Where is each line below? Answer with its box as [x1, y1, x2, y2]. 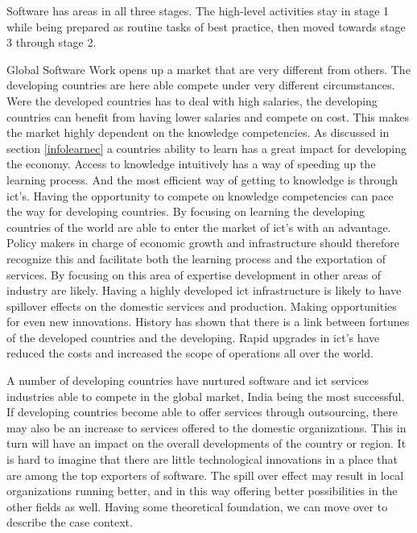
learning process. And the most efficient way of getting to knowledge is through [6, 171, 398, 188]
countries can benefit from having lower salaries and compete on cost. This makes [6, 108, 409, 125]
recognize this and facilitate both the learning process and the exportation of [6, 250, 386, 266]
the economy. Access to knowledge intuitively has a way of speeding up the [6, 155, 376, 172]
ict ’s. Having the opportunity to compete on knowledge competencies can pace [6, 187, 394, 204]
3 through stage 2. [6, 34, 97, 51]
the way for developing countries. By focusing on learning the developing [6, 203, 365, 220]
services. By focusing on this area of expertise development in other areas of [6, 266, 382, 283]
